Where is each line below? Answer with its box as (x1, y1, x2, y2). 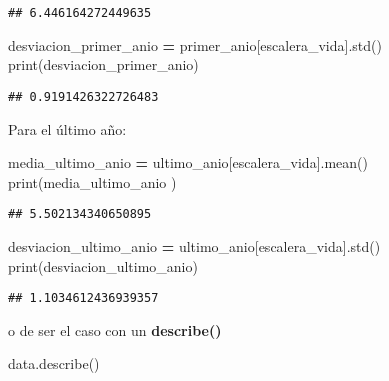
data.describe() (8, 353, 100, 374)
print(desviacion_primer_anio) (8, 54, 199, 75)
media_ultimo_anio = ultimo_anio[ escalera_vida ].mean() (8, 152, 368, 173)
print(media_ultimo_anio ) (8, 171, 177, 192)
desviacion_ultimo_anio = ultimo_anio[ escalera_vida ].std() (8, 235, 381, 256)
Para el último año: (8, 118, 127, 139)
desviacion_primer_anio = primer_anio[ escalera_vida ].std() (8, 34, 382, 55)
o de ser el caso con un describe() (8, 319, 222, 340)
